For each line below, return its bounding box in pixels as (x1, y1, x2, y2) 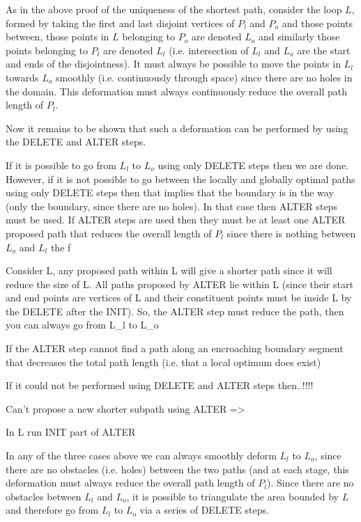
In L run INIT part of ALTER (6, 425, 136, 439)
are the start (297, 42, 351, 57)
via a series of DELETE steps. (139, 503, 269, 517)
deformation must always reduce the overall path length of (6, 475, 255, 490)
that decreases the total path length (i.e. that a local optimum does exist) (6, 354, 321, 369)
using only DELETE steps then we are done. (158, 157, 349, 172)
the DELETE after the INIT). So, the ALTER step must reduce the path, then (6, 303, 344, 318)
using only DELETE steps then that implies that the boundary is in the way (6, 185, 334, 200)
